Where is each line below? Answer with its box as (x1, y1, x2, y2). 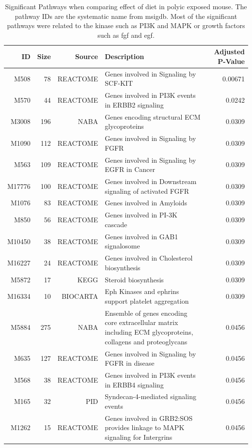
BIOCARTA (62, 291, 98, 301)
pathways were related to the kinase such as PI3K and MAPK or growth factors (7, 20, 245, 31)
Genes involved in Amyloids (105, 198, 188, 208)
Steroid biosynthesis (105, 274, 164, 284)
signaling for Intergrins (105, 432, 173, 442)
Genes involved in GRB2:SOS (105, 413, 193, 423)
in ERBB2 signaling (105, 99, 164, 109)
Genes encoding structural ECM (105, 111, 201, 122)
